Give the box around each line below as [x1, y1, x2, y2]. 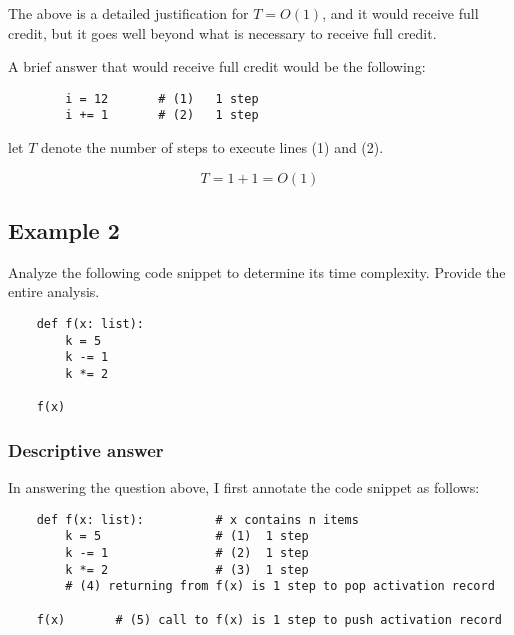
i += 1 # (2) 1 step [65, 108, 259, 123]
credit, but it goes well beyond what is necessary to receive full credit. [8, 22, 437, 43]
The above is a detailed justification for [8, 3, 249, 23]
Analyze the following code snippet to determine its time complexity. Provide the [8, 261, 506, 282]
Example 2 [8, 215, 120, 246]
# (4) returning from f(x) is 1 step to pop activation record [65, 579, 495, 594]
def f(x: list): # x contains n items [36, 512, 359, 527]
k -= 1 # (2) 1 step [65, 546, 309, 561]
